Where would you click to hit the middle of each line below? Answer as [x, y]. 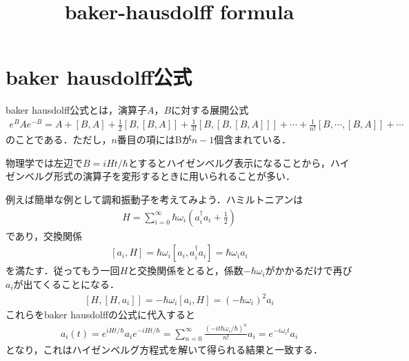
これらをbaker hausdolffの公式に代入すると [101, 314]
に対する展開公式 [210, 110]
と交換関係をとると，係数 [186, 270]
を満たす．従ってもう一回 [63, 270]
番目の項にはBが [154, 140]
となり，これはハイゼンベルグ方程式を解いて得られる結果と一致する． [164, 350]
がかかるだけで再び [309, 270]
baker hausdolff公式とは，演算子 [77, 110]
